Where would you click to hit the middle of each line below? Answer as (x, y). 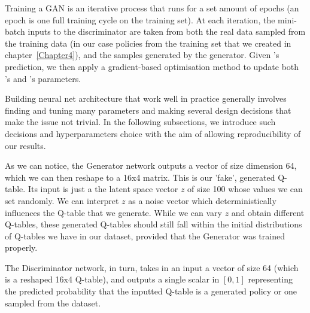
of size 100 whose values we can (245, 189)
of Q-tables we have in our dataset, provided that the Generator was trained (145, 235)
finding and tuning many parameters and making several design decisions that (148, 110)
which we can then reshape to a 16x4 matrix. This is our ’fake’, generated (140, 177)
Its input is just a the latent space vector (103, 189)
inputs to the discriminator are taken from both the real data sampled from (167, 31)
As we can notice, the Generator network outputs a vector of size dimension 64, (151, 165)
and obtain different (268, 212)
